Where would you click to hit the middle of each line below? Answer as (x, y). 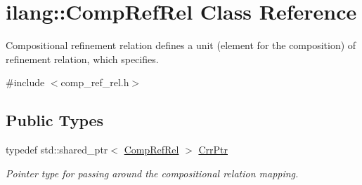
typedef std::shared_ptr (57, 150)
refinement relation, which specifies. (82, 59)
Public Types (55, 120)
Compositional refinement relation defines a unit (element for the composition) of (181, 45)
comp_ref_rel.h (95, 82)
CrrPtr (213, 150)
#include (25, 82)
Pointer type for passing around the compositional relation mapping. (152, 173)
